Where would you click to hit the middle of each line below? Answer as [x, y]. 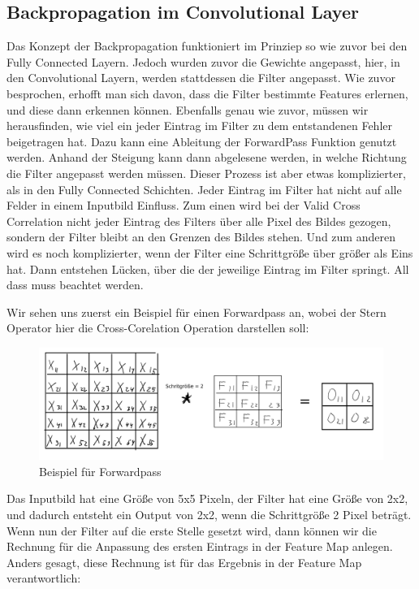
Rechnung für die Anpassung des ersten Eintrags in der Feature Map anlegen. [200, 546]
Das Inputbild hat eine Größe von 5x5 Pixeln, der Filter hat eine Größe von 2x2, [207, 498]
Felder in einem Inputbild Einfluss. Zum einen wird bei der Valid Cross [184, 205]
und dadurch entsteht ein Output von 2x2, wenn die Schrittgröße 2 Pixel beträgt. [209, 514]
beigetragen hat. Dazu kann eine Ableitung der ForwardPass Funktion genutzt [202, 141]
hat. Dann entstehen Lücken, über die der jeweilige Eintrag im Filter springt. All [208, 269]
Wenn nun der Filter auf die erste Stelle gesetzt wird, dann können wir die [192, 530]
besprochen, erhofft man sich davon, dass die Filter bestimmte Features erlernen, [207, 93]
